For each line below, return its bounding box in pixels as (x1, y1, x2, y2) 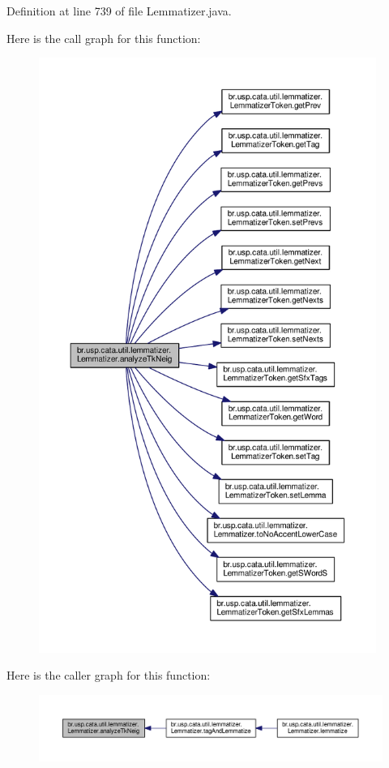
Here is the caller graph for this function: (6, 667, 211, 684)
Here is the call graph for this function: (6, 29, 201, 46)
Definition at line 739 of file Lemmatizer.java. (6, 2, 232, 19)
